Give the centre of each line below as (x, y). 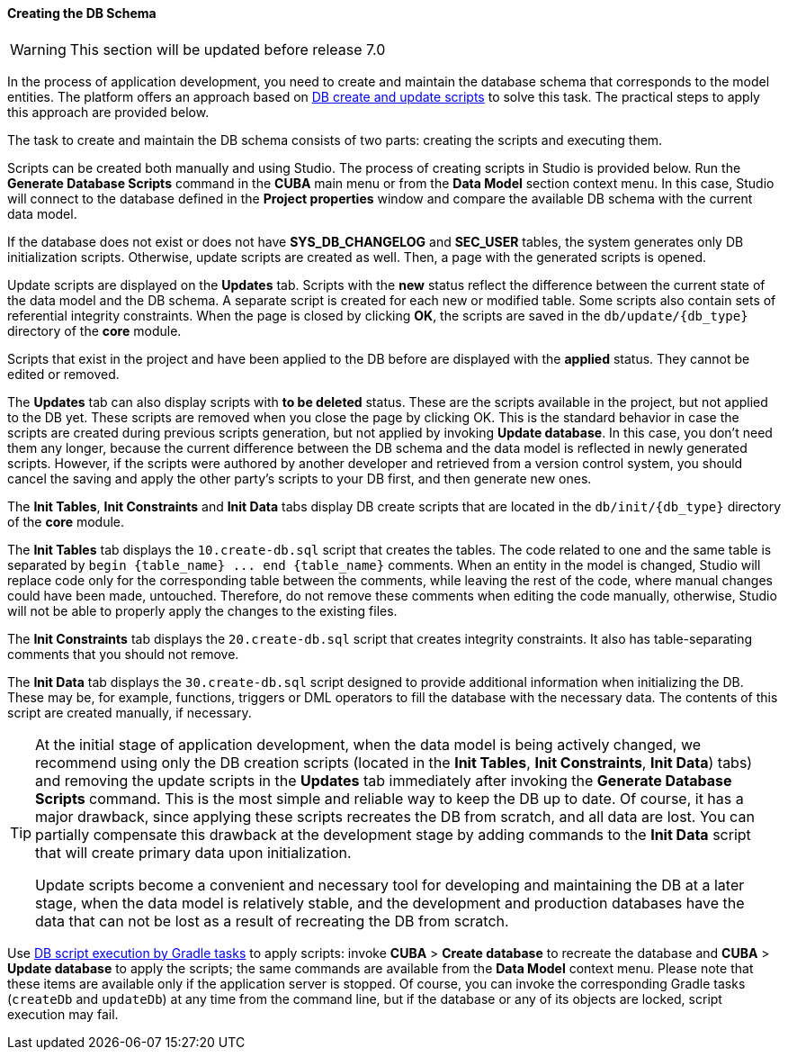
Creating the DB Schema (82, 13)
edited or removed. (63, 374)
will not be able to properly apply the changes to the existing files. (202, 610)
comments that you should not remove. (123, 654)
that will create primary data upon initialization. (193, 852)
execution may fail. (63, 1014)
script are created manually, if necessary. (130, 712)
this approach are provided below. (108, 112)
